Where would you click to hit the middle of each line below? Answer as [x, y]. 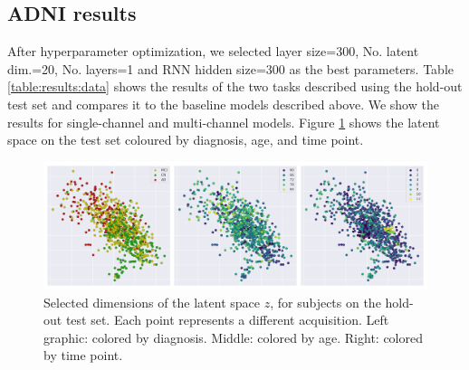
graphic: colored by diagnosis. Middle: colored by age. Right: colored [233, 337]
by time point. [83, 355]
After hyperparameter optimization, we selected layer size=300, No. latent [213, 51]
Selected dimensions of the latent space [152, 302]
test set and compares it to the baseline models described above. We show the [223, 104]
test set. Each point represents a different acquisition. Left [227, 320]
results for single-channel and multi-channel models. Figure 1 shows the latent [224, 122]
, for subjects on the [325, 302]
